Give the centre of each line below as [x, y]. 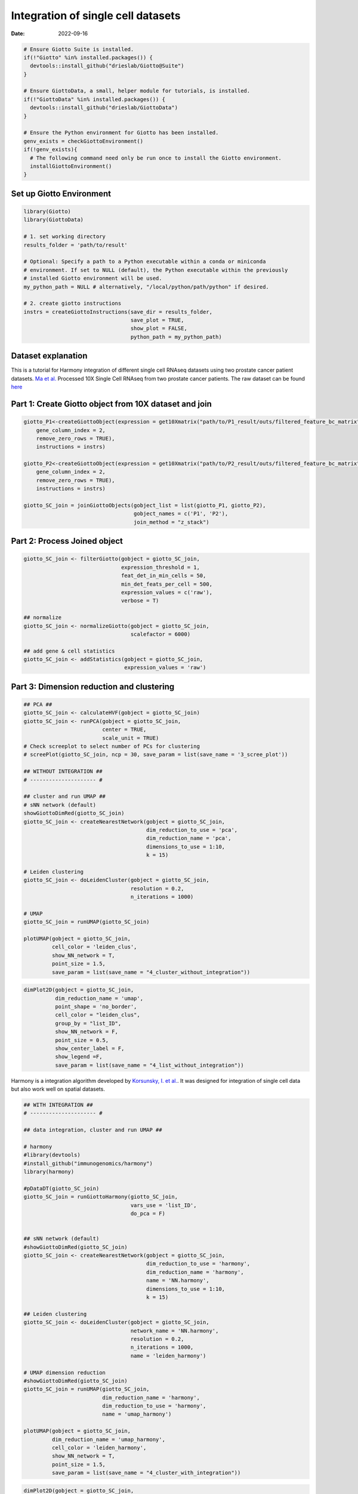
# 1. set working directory [64, 237]
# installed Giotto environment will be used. [93, 278]
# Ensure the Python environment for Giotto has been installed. [121, 133]
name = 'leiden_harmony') [168, 1356]
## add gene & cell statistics [70, 651]
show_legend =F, [78, 1057]
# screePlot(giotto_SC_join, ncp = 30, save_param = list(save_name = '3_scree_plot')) [156, 755]
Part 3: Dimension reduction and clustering [93, 686]
